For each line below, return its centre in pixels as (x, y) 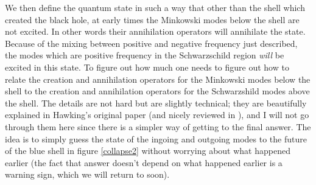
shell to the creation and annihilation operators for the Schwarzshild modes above (157, 91)
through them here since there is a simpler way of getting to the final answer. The (158, 126)
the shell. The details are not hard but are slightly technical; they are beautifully (156, 103)
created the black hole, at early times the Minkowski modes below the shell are (152, 19)
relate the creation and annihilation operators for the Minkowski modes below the (158, 79)
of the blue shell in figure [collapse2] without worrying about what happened (148, 151)
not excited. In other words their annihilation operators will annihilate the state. (155, 31)
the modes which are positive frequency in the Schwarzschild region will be (145, 55)
